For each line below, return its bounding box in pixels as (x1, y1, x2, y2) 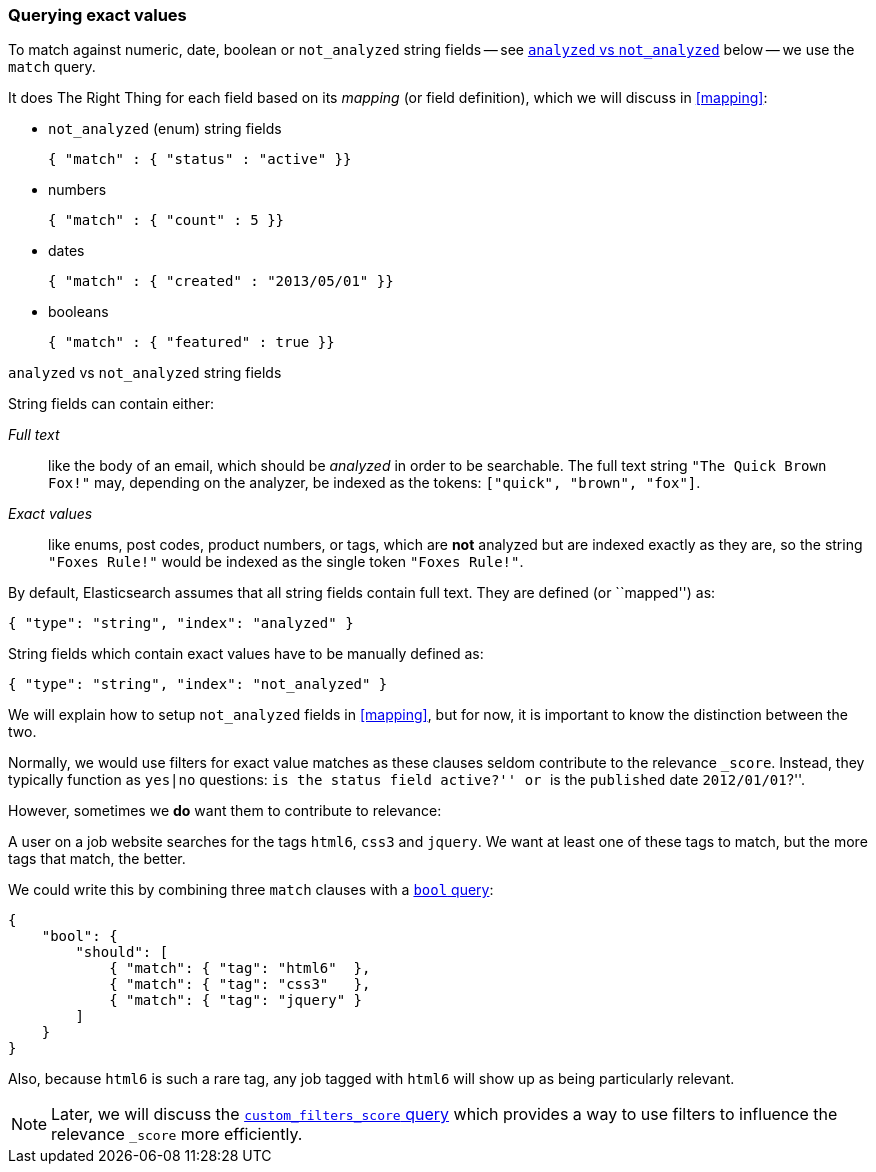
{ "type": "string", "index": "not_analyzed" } (8, 676, 388, 693)
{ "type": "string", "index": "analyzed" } (8, 615, 354, 632)
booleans (48, 303, 109, 321)
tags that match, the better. (8, 850, 186, 868)
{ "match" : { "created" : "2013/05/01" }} (48, 273, 394, 290)
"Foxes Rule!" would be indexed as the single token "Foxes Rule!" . (48, 553, 524, 571)
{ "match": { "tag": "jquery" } (109, 992, 363, 1009)
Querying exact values (8, 5, 187, 25)
